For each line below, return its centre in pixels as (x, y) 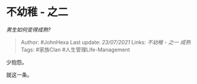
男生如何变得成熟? (29, 30)
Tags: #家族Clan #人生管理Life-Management (75, 49)
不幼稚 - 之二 (37, 12)
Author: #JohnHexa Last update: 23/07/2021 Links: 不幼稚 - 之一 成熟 (106, 42)
